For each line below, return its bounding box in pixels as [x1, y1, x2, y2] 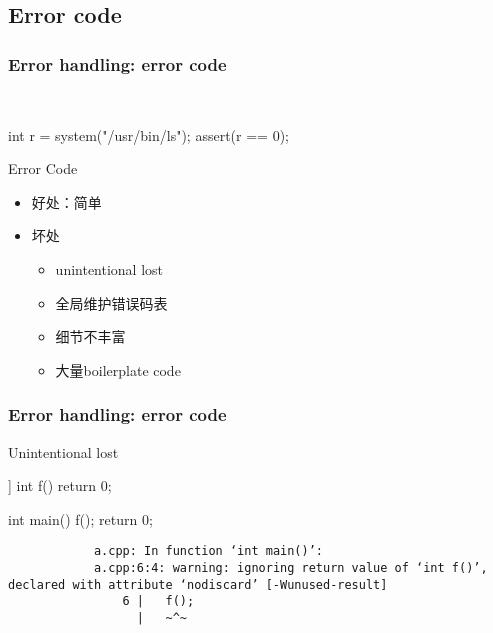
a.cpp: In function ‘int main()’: [93, 544, 323, 559]
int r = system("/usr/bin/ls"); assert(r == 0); [8, 124, 289, 145]
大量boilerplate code [55, 359, 181, 380]
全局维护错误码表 [55, 292, 168, 313]
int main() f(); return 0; [8, 508, 153, 529]
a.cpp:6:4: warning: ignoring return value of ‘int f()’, [93, 561, 488, 575]
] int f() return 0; [8, 475, 112, 496]
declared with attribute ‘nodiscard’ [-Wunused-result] [8, 577, 388, 592]
